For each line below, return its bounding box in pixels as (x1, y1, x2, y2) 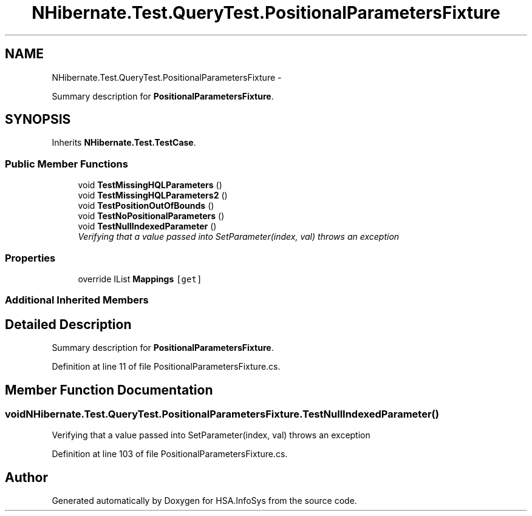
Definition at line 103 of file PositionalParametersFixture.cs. (52, 449, 288, 460)
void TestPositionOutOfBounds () (78, 200, 214, 211)
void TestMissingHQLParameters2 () (78, 190, 228, 201)
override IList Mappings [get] (78, 273, 202, 284)
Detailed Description (5, 316, 132, 332)
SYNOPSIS (5, 112, 71, 127)
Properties (5, 251, 56, 264)
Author (5, 469, 48, 485)
